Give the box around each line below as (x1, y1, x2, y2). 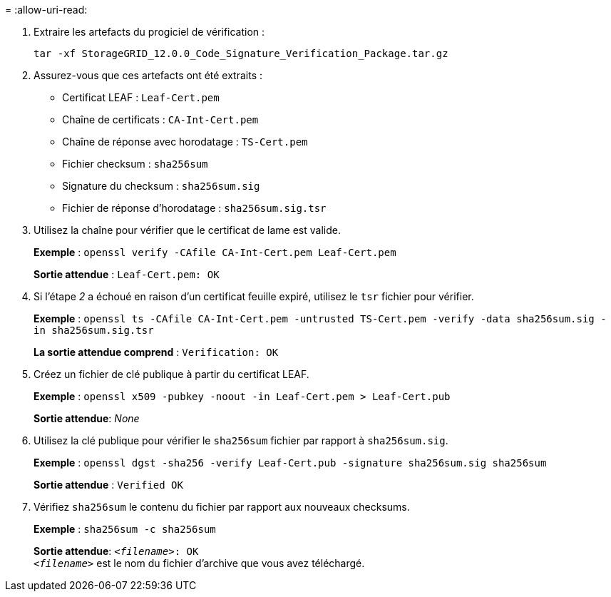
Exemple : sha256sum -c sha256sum (34, 523, 216, 535)
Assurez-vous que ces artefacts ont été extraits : (34, 69, 263, 81)
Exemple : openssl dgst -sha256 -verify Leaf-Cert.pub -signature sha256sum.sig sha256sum (34, 456, 547, 469)
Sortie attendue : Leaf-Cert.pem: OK (34, 268, 220, 280)
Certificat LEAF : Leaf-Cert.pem (62, 91, 220, 103)
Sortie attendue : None (34, 412, 140, 424)
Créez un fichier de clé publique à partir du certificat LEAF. (34, 368, 309, 380)
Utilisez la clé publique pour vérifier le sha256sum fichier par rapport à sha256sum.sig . (34, 434, 448, 447)
